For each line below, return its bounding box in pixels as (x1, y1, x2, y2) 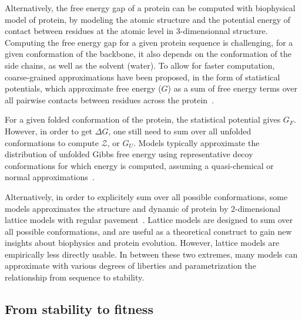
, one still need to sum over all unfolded (108, 124, 251, 137)
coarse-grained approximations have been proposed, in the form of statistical (5, 70, 280, 83)
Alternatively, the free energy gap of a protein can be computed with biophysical (5, 2, 296, 13)
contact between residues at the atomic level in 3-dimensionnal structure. (5, 25, 268, 37)
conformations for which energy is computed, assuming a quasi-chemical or (5, 159, 274, 171)
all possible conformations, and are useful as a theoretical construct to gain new (5, 225, 292, 237)
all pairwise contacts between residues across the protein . (5, 93, 214, 106)
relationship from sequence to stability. (5, 271, 145, 283)
